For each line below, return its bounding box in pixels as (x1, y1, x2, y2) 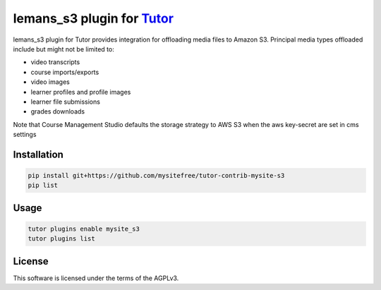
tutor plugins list (28, 235, 95, 243)
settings (13, 131, 37, 139)
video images (30, 78, 70, 86)
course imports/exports (30, 68, 99, 76)
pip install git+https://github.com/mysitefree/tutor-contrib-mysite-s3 (28, 171, 285, 180)
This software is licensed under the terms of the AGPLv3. (13, 274, 179, 282)
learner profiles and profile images (30, 87, 131, 96)
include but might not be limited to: (13, 44, 114, 53)
